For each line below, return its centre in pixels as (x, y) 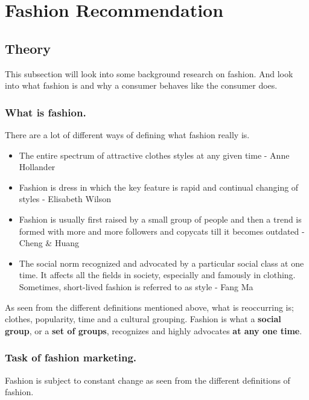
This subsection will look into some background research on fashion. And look (149, 73)
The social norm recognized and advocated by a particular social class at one (161, 263)
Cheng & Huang (49, 243)
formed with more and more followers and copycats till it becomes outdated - (162, 231)
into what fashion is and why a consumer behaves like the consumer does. (141, 85)
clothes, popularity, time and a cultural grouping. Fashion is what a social (143, 319)
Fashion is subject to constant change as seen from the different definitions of (148, 380)
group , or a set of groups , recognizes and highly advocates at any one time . (154, 330)
